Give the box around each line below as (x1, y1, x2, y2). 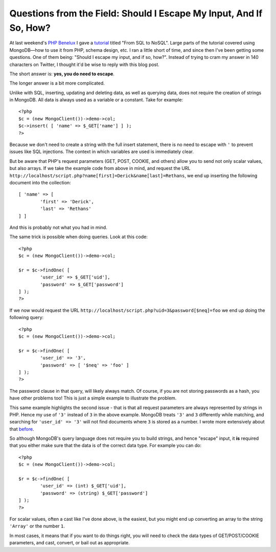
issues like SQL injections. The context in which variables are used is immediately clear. (9, 148, 194, 155)
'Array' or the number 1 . (9, 523, 65, 529)
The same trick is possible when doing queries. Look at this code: (9, 233, 148, 240)
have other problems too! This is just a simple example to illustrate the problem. (9, 395, 177, 401)
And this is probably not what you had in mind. (9, 224, 107, 230)
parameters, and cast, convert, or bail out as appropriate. (9, 540, 130, 546)
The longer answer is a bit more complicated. (9, 80, 105, 87)
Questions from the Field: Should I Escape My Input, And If (9, 8, 263, 19)
